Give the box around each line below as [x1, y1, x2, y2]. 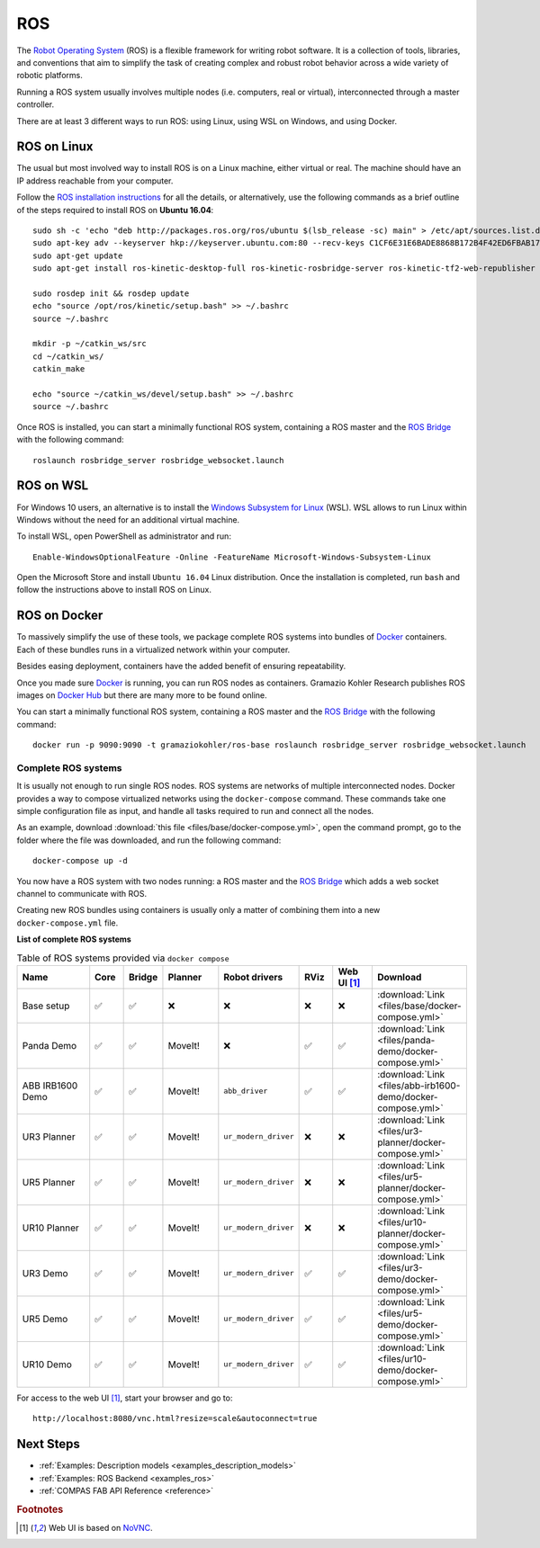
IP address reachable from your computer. [16, 175, 174, 186]
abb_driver [223, 1087, 268, 1096]
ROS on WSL [16, 478, 89, 494]
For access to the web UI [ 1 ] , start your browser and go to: [16, 1392, 233, 1403]
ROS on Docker [16, 608, 103, 623]
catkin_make [32, 364, 85, 374]
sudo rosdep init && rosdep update [32, 288, 190, 299]
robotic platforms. [16, 70, 83, 81]
